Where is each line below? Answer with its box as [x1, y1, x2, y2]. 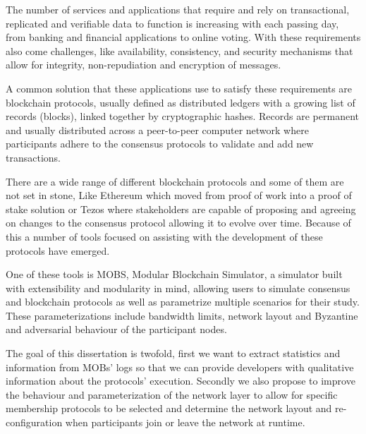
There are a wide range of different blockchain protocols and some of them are [6, 174, 344, 188]
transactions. [6, 150, 61, 164]
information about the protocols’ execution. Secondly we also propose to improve [6, 373, 355, 388]
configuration [6, 415, 63, 430]
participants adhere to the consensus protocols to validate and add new [6, 136, 314, 151]
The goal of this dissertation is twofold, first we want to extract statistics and [6, 346, 341, 361]
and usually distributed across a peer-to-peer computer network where [6, 122, 309, 137]
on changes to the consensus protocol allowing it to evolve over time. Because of [6, 215, 351, 230]
